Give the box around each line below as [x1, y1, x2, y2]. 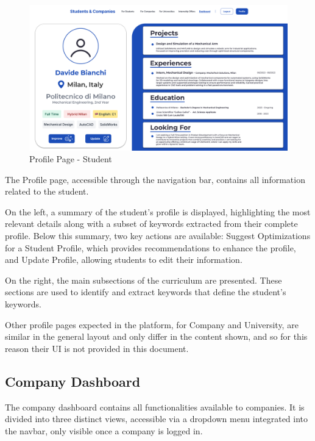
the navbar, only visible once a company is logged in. [5, 424, 203, 437]
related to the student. [5, 185, 89, 198]
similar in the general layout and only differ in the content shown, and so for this [5, 330, 308, 343]
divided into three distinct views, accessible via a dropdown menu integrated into [5, 412, 308, 425]
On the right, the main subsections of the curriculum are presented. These [5, 273, 282, 286]
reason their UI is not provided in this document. [5, 342, 189, 354]
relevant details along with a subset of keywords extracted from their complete [5, 217, 298, 230]
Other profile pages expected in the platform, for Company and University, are [5, 318, 299, 331]
